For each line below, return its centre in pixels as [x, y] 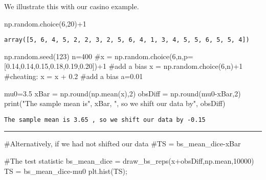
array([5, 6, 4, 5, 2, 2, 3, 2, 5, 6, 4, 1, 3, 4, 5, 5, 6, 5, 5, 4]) [127, 40]
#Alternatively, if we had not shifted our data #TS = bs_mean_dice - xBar [123, 144]
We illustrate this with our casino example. [72, 6]
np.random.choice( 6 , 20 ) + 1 [45, 23]
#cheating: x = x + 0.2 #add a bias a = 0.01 [74, 76]
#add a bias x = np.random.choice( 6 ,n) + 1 [176, 66]
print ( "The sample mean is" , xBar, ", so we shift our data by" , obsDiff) [115, 103]
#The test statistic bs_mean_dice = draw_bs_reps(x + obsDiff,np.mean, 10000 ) [129, 161]
